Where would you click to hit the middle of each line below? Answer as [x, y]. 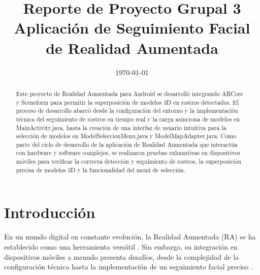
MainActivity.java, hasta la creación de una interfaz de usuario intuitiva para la [121, 127]
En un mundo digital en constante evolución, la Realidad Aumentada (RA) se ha [130, 237]
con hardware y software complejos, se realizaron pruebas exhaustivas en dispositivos [128, 153]
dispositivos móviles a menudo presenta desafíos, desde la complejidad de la [122, 256]
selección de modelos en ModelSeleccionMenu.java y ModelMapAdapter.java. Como [126, 136]
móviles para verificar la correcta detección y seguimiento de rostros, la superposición [129, 161]
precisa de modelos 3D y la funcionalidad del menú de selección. [101, 170]
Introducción [50, 212]
